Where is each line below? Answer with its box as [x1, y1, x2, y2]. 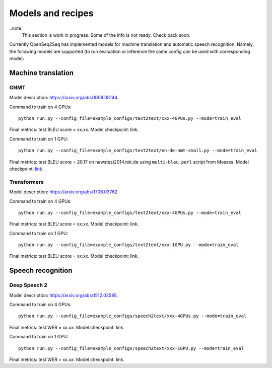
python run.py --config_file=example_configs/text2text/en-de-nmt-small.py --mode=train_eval [18, 148, 257, 154]
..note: [9, 25, 23, 31]
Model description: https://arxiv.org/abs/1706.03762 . [9, 189, 119, 195]
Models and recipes [9, 8, 94, 19]
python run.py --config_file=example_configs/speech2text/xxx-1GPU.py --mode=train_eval [18, 345, 244, 351]
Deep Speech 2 [9, 282, 47, 289]
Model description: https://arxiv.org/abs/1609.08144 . [9, 95, 119, 101]
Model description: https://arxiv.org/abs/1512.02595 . [9, 292, 118, 298]
